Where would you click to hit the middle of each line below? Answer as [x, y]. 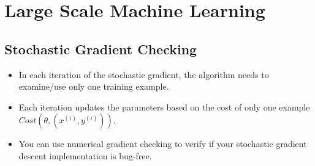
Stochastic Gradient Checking [101, 49]
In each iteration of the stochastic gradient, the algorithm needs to [144, 74]
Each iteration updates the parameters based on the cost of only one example [164, 106]
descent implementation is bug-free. [85, 155]
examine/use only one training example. [94, 86]
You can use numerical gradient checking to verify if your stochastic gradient [163, 144]
